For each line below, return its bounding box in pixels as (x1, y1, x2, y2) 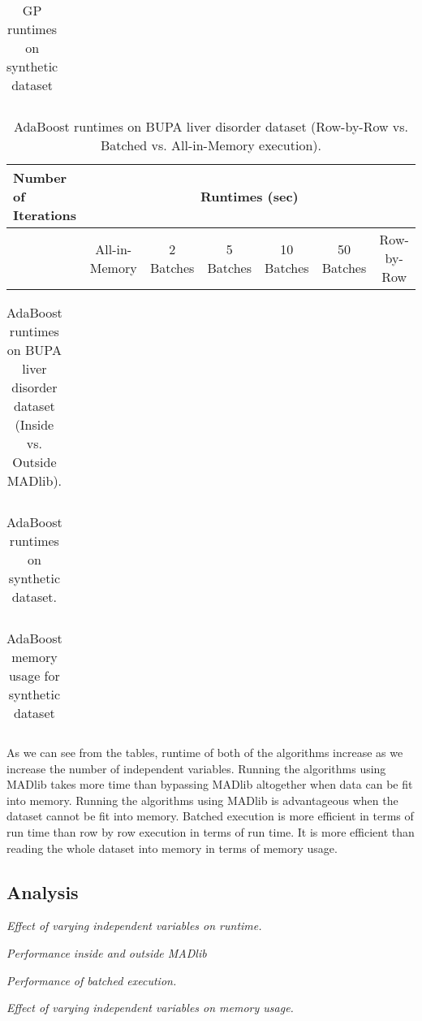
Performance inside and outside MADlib (6, 944, 207, 961)
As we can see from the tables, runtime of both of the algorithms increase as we (6, 744, 403, 760)
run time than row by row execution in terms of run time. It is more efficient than (6, 823, 415, 840)
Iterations (13, 205, 77, 224)
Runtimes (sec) (200, 187, 299, 205)
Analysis (6, 879, 79, 904)
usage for (8, 666, 60, 685)
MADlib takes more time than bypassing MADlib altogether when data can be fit (6, 776, 413, 793)
